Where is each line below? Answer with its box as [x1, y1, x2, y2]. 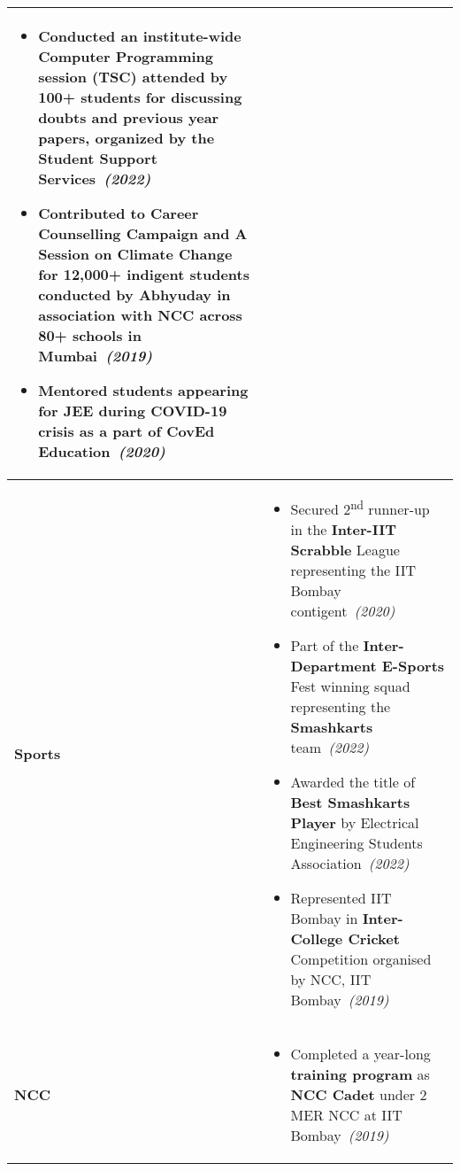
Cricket [348, 928, 400, 950]
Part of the [290, 635, 359, 656]
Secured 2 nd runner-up [290, 496, 430, 520]
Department [290, 655, 377, 677]
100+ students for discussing [38, 87, 242, 107]
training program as [290, 1064, 430, 1085]
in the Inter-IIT [290, 519, 397, 540]
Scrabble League [290, 539, 400, 561]
